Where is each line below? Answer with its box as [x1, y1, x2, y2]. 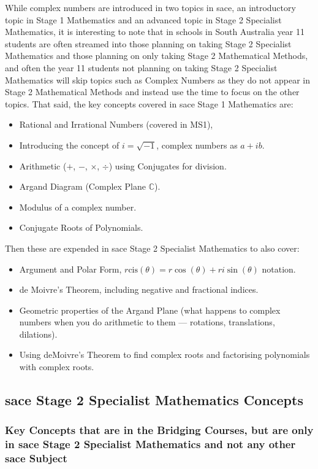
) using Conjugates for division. [108, 159, 227, 172]
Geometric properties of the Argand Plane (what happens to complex [19, 303, 281, 316]
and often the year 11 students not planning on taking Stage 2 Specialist [5, 61, 278, 74]
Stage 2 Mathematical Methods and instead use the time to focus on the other [5, 85, 300, 98]
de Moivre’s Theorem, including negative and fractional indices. [19, 283, 259, 296]
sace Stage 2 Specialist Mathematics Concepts [5, 390, 303, 409]
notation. [262, 262, 296, 275]
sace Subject [5, 451, 67, 466]
